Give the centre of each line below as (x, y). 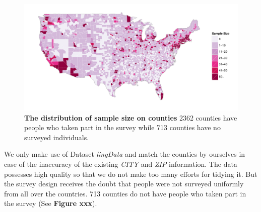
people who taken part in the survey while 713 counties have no (122, 127)
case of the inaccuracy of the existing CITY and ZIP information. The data (121, 164)
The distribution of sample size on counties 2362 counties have (131, 117)
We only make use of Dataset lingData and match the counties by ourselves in (125, 154)
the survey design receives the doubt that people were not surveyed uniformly (124, 184)
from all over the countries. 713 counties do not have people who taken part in (125, 193)
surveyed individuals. (57, 137)
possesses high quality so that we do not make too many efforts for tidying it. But (131, 174)
